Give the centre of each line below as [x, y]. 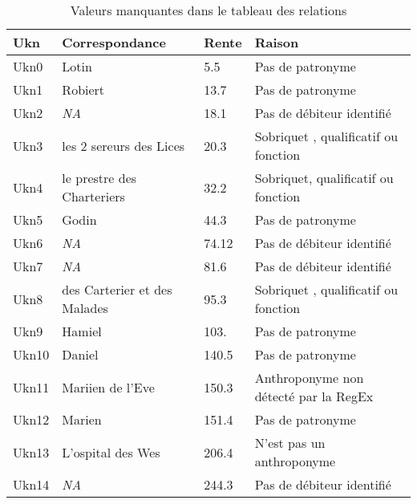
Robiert [83, 89]
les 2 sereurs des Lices [123, 145]
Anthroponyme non [309, 378]
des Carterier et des [117, 289]
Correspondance [114, 42]
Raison [277, 42]
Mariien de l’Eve [108, 387]
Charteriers [93, 196]
